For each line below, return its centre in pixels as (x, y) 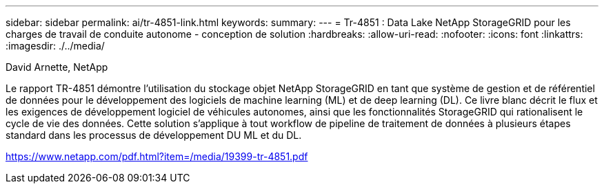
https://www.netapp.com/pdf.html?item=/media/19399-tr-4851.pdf (157, 156)
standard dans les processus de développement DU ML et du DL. (154, 135)
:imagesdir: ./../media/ (55, 46)
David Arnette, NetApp (57, 67)
